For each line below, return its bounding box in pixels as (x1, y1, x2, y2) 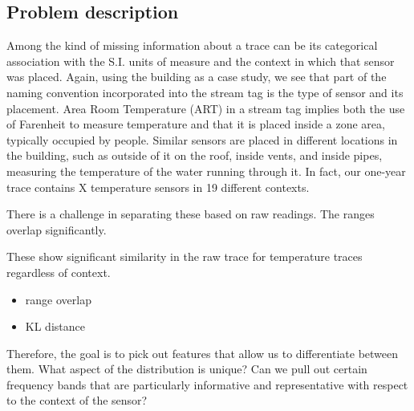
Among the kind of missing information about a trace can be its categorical (6, 37, 378, 54)
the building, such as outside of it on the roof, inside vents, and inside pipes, (6, 147, 383, 164)
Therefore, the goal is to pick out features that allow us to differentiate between (6, 344, 399, 361)
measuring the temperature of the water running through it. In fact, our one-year (6, 162, 406, 179)
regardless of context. (6, 263, 111, 280)
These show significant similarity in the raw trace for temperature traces (6, 248, 363, 265)
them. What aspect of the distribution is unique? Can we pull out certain (6, 360, 367, 377)
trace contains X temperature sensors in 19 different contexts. (6, 178, 310, 195)
